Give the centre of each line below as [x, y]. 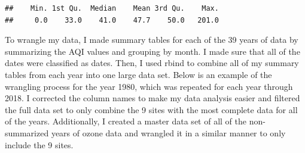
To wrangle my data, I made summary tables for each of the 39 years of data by [152, 40]
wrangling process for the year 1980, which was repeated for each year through [149, 86]
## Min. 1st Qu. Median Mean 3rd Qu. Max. [112, 8]
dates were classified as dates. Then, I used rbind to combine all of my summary [152, 63]
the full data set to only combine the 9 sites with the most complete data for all [151, 109]
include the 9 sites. [39, 144]
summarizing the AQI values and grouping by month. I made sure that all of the [152, 51]
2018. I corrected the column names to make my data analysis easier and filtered [152, 98]
